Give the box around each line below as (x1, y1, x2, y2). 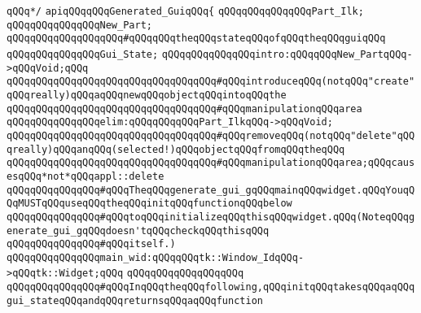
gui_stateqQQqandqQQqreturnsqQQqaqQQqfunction (7, 294, 263, 306)
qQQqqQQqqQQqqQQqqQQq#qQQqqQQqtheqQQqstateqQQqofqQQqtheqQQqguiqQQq (7, 33, 386, 45)
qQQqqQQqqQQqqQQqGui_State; (7, 48, 159, 60)
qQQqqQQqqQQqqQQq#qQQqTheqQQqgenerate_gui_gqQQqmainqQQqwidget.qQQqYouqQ (7, 184, 415, 196)
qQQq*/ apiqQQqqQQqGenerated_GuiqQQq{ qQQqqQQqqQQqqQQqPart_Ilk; (7, 6, 364, 17)
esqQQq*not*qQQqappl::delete (7, 170, 164, 182)
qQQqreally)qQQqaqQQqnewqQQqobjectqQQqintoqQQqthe (7, 89, 287, 101)
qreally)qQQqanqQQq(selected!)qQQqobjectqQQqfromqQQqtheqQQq (7, 143, 345, 155)
